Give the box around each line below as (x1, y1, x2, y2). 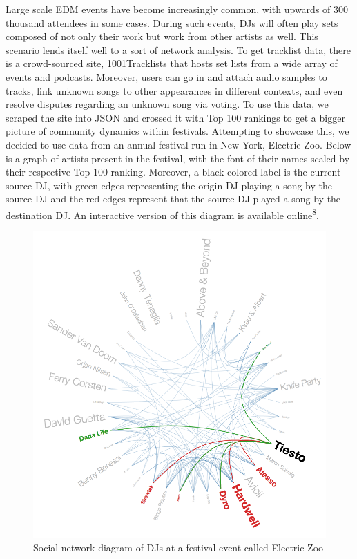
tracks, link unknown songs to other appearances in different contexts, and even (6, 83, 343, 97)
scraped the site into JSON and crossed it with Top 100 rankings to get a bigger (6, 110, 345, 124)
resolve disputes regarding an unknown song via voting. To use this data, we (6, 97, 329, 111)
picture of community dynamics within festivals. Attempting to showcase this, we (6, 124, 349, 138)
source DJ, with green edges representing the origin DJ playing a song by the (6, 178, 332, 192)
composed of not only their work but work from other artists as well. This (6, 29, 318, 44)
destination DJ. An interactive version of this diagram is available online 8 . (6, 205, 319, 222)
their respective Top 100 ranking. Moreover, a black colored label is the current (6, 164, 341, 179)
